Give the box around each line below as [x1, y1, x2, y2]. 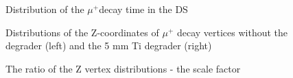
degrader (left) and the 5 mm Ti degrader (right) [5, 38, 212, 53]
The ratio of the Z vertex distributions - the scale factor [5, 61, 241, 75]
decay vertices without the [176, 25, 288, 39]
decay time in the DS [99, 2, 188, 16]
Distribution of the [5, 2, 84, 16]
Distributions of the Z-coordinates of [5, 25, 159, 39]
